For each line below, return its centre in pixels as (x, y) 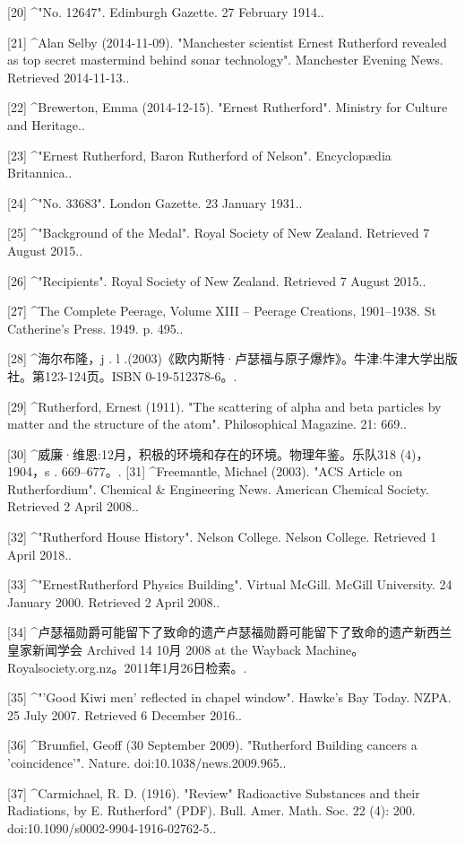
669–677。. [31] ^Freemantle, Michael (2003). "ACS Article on (232, 471)
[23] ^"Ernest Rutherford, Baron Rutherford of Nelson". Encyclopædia (199, 155)
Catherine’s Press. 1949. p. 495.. (95, 328)
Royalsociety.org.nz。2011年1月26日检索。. (127, 667)
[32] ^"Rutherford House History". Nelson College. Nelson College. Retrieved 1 (222, 537)
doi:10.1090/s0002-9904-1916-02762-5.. (112, 827)
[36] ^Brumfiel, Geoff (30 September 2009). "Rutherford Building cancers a (212, 745)
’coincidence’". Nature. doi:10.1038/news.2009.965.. (147, 762)
